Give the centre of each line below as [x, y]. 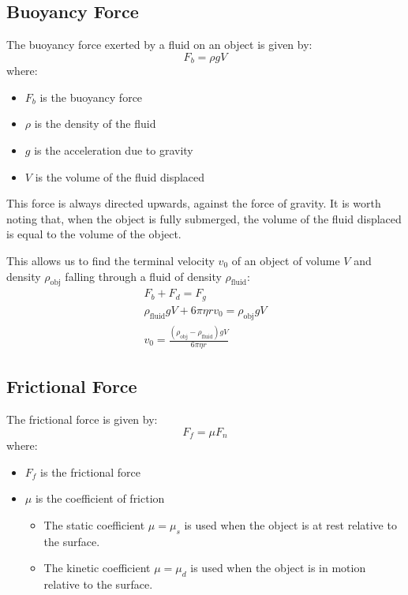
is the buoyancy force [91, 97]
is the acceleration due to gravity [114, 150]
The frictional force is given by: [82, 419]
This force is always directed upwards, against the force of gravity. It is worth [194, 203]
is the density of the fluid [95, 123]
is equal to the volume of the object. [94, 234]
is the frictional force [91, 472]
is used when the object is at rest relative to [290, 524]
